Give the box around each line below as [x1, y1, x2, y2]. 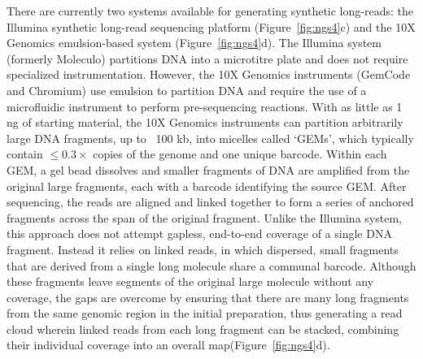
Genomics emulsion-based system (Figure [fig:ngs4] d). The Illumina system [7, 34, 382, 51]
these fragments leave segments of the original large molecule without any [7, 273, 374, 290]
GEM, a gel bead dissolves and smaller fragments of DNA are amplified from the [7, 161, 410, 178]
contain [7, 145, 43, 162]
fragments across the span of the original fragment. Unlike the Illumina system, [7, 209, 402, 226]
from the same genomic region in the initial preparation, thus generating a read [7, 305, 403, 322]
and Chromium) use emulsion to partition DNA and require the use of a [7, 81, 367, 98]
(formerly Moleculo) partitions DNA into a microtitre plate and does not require [7, 50, 408, 67]
